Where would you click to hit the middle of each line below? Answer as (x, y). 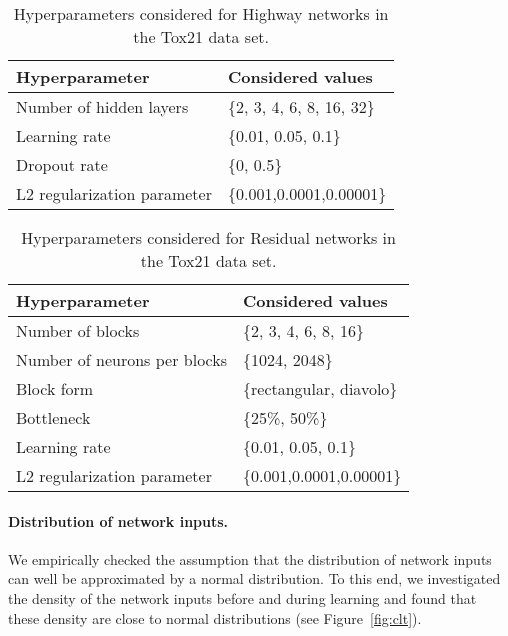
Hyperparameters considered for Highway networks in (201, 13)
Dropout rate (62, 164)
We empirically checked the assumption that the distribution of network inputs (250, 558)
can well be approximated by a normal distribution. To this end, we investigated (254, 578)
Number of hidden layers (102, 106)
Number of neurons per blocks (121, 359)
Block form (55, 388)
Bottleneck (53, 417)
